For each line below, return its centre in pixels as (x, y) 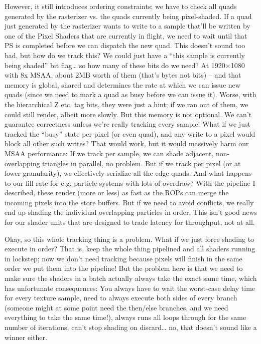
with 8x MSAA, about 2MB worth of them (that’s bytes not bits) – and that (123, 75)
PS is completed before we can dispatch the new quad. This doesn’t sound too (125, 45)
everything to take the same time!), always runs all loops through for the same (125, 317)
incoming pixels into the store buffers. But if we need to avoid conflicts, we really (129, 202)
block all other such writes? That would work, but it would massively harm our (127, 143)
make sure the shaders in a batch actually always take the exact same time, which (131, 278)
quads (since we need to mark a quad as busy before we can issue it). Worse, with (130, 94)
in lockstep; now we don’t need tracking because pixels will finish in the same (123, 258)
